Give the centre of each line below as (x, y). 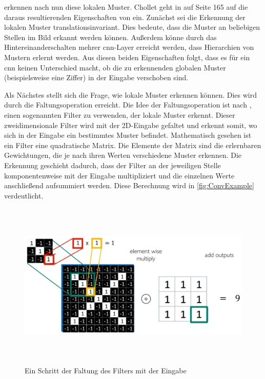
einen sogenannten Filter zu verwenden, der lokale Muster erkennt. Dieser (120, 114)
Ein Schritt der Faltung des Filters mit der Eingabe (106, 371)
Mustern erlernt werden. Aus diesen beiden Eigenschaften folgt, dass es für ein (127, 57)
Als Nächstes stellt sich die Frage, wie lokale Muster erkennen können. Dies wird (130, 94)
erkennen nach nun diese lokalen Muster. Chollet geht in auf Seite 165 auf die (126, 7)
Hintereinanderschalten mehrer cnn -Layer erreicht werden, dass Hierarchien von (129, 47)
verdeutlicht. (24, 195)
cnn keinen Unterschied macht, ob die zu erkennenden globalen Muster (115, 67)
